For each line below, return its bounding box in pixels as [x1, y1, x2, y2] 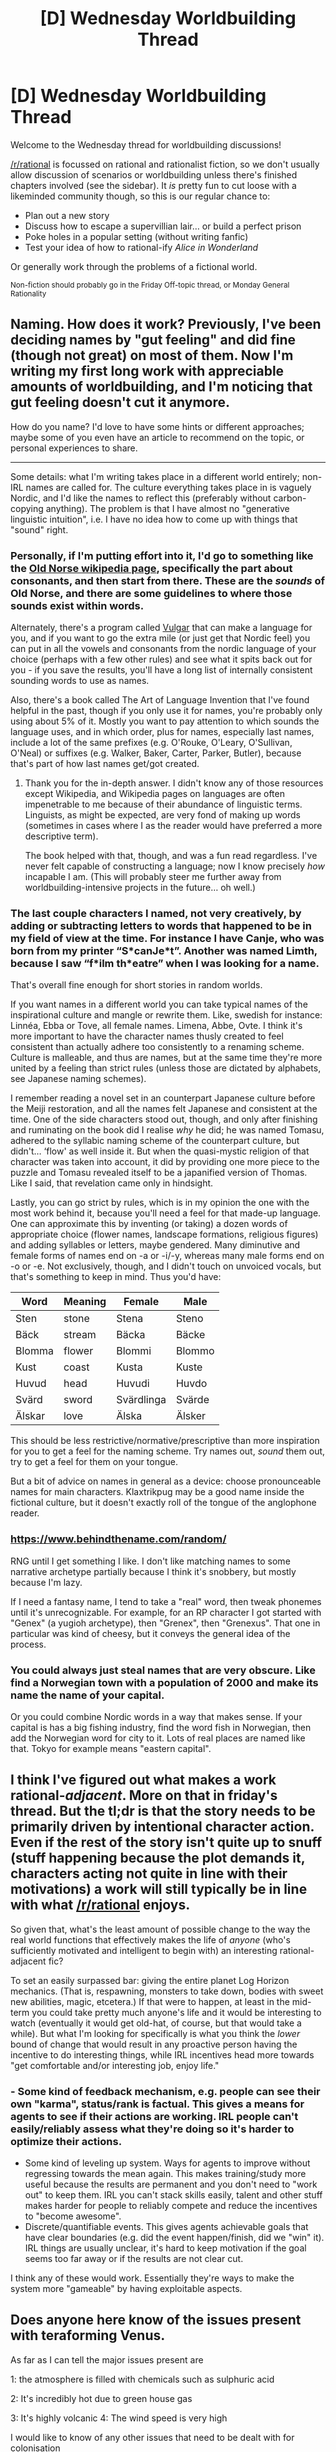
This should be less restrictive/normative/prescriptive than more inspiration [10, 1435, 320, 1447]
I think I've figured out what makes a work [10, 1772, 277, 1789]
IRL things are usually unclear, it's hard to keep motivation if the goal [24, 2242, 307, 2254]
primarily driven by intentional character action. [10, 1818, 315, 1836]
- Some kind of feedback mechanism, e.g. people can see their [10, 2084, 321, 2098]
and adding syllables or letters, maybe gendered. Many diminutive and [10, 1239, 301, 1251]
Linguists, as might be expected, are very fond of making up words [24, 809, 301, 821]
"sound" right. [10, 523, 69, 536]
